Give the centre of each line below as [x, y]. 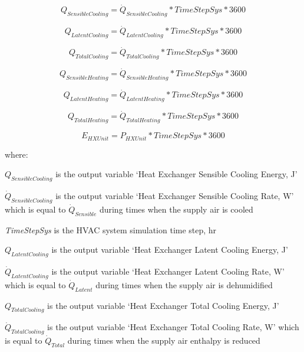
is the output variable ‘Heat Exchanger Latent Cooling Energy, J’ [170, 250]
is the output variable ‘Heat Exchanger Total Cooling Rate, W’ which [173, 327]
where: [16, 154]
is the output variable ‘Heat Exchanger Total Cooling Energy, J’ [163, 305]
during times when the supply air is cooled [176, 209]
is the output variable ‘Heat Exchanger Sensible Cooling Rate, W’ [175, 195]
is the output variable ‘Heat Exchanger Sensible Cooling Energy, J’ [176, 174]
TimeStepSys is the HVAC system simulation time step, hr [111, 229]
